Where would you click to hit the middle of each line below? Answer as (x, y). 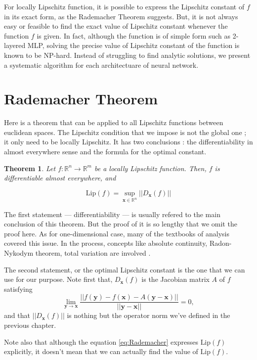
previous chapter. (30, 325)
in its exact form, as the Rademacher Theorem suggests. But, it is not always (121, 16)
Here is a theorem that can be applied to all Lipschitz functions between (114, 122)
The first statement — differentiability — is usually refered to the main (112, 214)
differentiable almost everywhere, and (60, 178)
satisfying (18, 289)
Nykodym (19, 253)
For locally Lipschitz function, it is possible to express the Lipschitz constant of (124, 6)
